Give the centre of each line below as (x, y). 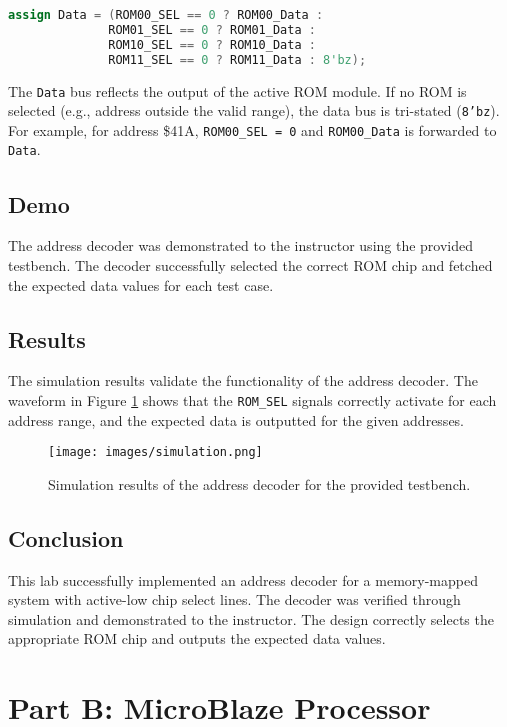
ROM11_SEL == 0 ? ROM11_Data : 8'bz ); (237, 59)
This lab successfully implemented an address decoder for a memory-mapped (243, 579)
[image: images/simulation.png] (155, 452)
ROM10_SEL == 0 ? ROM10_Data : (212, 44)
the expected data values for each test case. (141, 284)
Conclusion (66, 537)
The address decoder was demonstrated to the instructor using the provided (241, 245)
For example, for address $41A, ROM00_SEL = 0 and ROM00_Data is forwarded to (252, 129)
